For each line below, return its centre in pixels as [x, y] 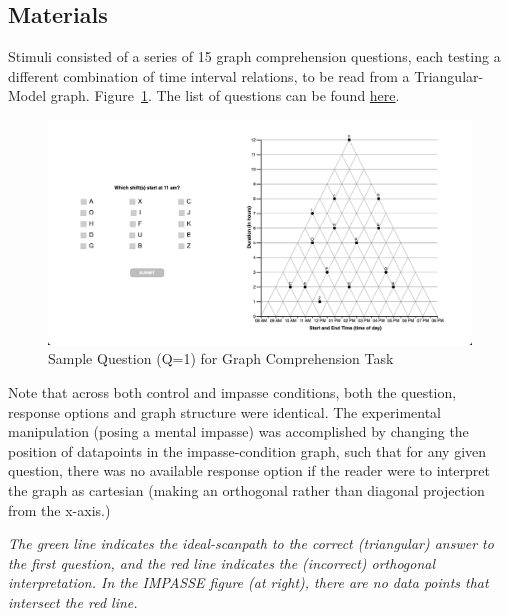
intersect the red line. [73, 601]
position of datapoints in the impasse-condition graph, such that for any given [247, 450]
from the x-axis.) [59, 509]
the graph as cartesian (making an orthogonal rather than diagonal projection [246, 489]
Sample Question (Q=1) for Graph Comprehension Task [221, 358]
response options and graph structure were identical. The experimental [224, 411]
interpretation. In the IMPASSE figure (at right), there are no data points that [248, 582]
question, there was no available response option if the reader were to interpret [249, 470]
